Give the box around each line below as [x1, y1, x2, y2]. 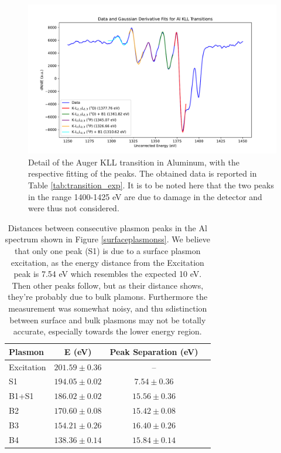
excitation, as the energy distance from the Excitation [11, 256, 204, 268]
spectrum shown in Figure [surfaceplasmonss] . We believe [5, 233, 210, 245]
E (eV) [64, 345, 92, 357]
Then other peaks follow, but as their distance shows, [12, 279, 204, 291]
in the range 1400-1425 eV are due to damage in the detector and [28, 190, 262, 202]
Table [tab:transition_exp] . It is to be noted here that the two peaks [28, 179, 274, 191]
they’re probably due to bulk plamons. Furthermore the [8, 290, 208, 303]
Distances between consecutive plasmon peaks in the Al [8, 221, 207, 234]
